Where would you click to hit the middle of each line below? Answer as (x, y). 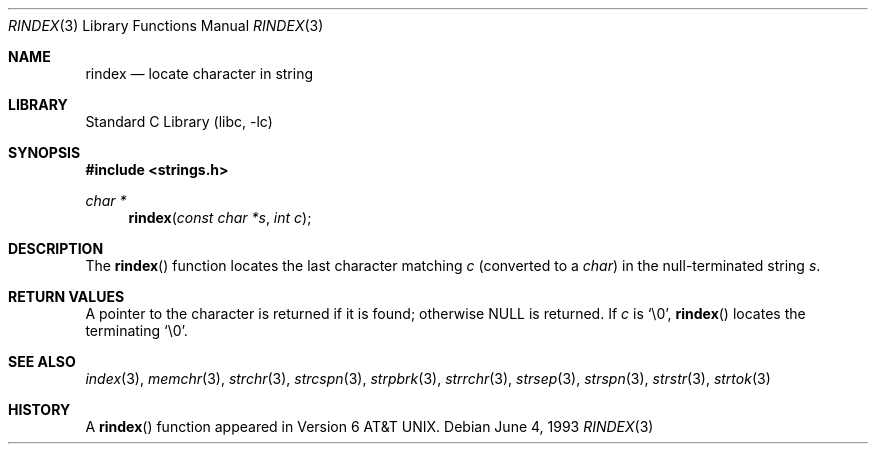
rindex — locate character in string (199, 73)
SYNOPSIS (44, 152)
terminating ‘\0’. (136, 330)
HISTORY (39, 409)
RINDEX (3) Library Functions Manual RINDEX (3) (166, 25)
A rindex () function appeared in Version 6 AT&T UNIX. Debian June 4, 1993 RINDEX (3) (369, 426)
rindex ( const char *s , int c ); (220, 217)
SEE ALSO (42, 361)
